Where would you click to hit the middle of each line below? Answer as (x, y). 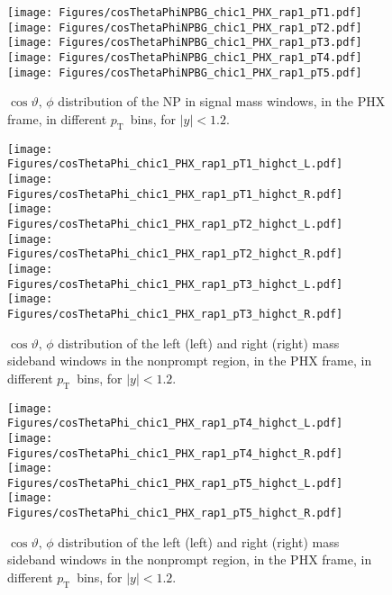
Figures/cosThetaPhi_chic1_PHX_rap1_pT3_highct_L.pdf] (175, 284)
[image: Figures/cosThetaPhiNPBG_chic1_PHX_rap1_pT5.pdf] (185, 72)
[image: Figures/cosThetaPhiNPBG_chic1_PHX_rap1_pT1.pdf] (185, 13)
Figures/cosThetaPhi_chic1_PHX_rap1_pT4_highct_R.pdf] (175, 453)
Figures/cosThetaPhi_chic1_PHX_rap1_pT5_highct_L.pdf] (175, 483)
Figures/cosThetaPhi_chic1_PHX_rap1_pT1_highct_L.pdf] (175, 164)
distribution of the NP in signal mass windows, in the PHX (222, 101)
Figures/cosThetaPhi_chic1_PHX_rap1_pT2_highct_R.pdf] (175, 254)
